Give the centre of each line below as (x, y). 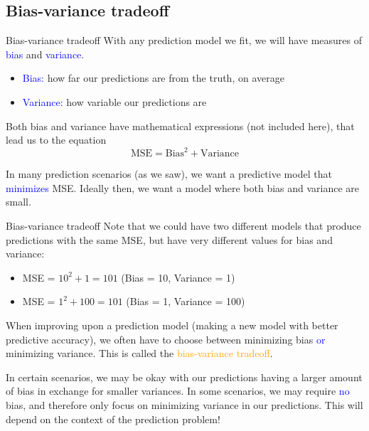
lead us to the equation (56, 140)
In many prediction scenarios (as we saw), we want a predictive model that (169, 174)
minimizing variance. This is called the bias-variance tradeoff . (139, 353)
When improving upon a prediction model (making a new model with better (172, 325)
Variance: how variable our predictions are (114, 101)
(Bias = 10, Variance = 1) (178, 277)
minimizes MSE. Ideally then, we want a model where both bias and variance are (183, 187)
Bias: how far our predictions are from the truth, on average (153, 78)
